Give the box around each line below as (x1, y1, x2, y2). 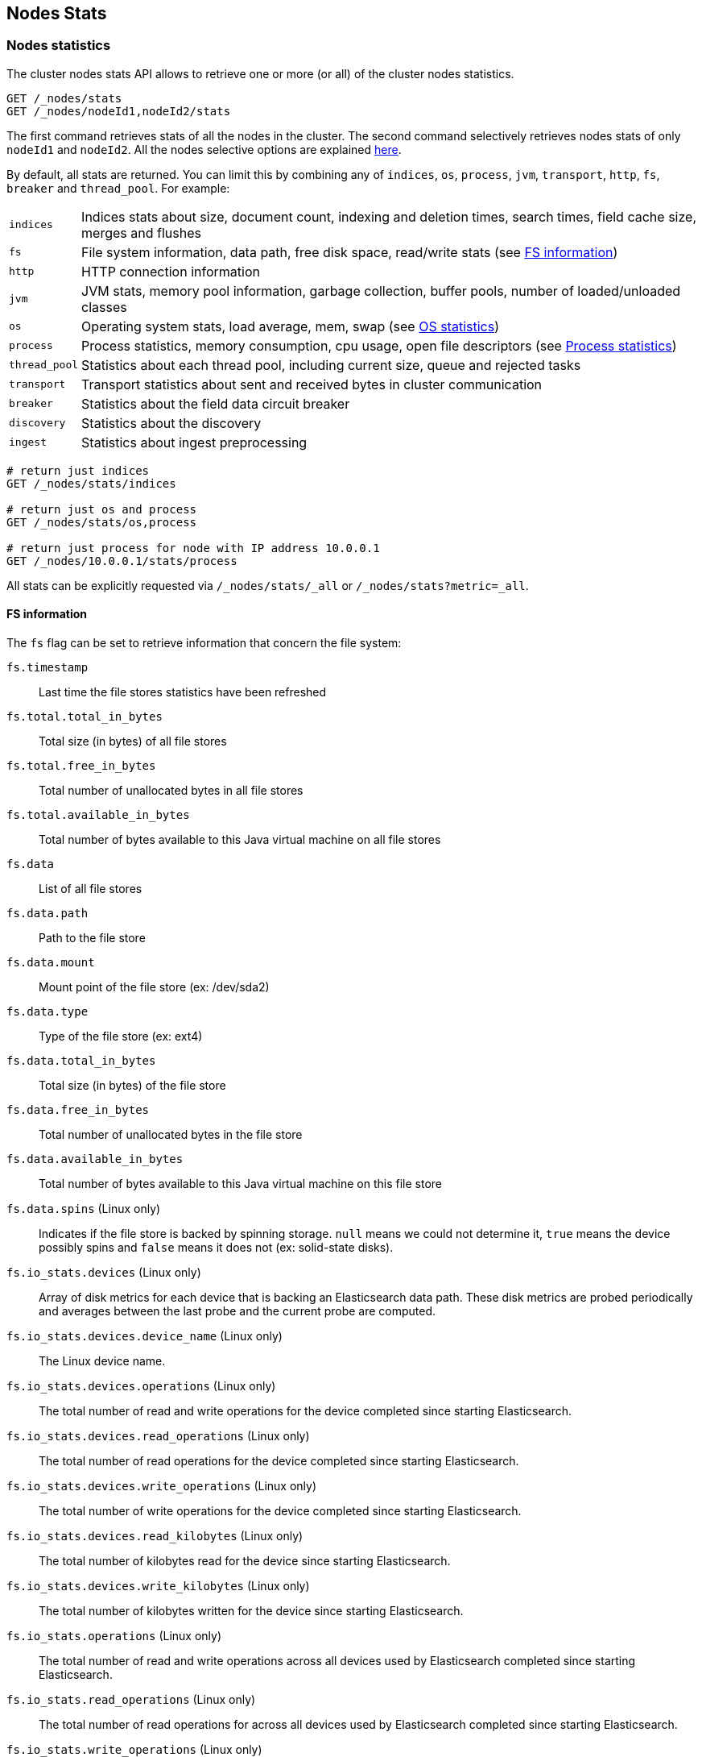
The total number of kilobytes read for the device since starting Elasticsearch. (39, 1554, 451, 1568)
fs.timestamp (6, 661, 89, 675)
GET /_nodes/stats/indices (6, 476, 176, 490)
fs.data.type (6, 1005, 89, 1019)
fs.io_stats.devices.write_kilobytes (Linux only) (6, 1579, 310, 1593)
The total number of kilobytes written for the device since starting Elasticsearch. (39, 1604, 464, 1618)
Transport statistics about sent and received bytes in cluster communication (81, 376, 543, 393)
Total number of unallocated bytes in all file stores (39, 783, 304, 798)
